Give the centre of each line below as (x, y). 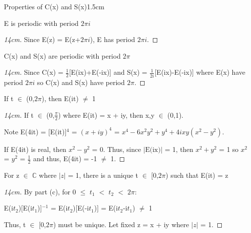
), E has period (113, 39)
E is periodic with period (41, 23)
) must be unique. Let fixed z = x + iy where (121, 224)
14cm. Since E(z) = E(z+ (42, 39)
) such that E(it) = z (197, 175)
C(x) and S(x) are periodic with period (62, 55)
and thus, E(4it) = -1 (65, 159)
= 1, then (179, 149)
